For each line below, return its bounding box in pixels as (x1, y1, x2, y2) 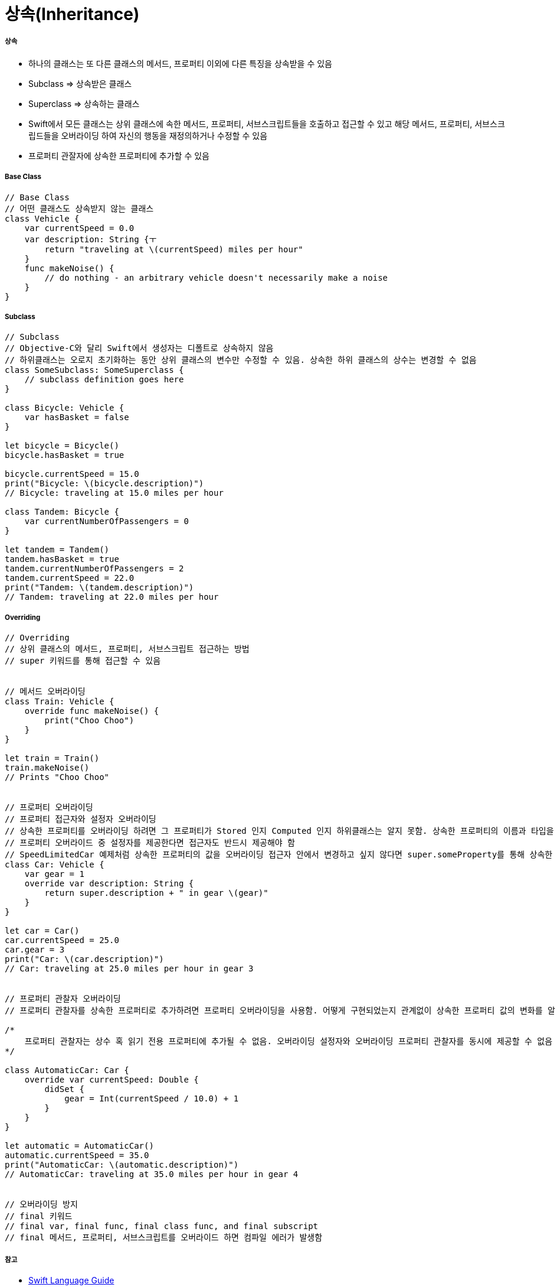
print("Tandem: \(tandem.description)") (5, 583, 194, 593)
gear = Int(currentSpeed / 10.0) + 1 (64, 1094, 239, 1104)
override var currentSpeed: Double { (24, 1075, 199, 1085)
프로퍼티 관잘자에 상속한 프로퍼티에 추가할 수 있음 (28, 150, 209, 161)
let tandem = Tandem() (5, 545, 110, 555)
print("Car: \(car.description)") (5, 954, 164, 964)
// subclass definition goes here (24, 375, 184, 385)
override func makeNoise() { (24, 706, 159, 716)
